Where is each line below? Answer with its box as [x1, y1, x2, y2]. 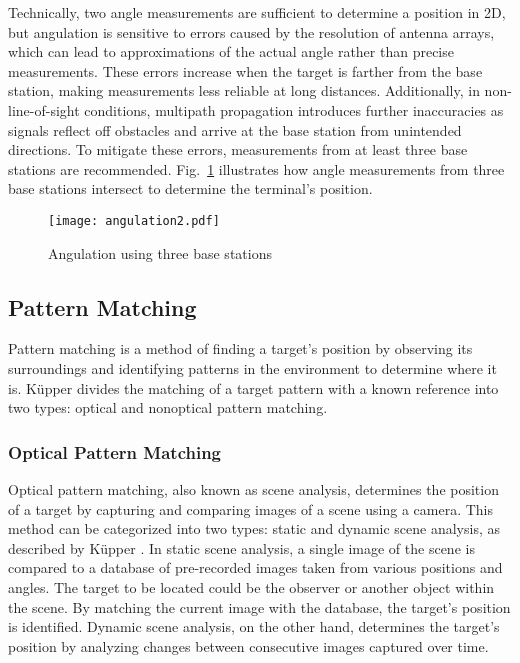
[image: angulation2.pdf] [48, 213, 220, 228]
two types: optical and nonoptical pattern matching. [8, 397, 328, 418]
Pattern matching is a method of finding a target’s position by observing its [8, 338, 473, 359]
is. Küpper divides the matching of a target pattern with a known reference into [8, 377, 499, 398]
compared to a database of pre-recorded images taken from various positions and [8, 557, 503, 578]
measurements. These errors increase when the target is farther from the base [8, 60, 483, 81]
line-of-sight [8, 99, 80, 120]
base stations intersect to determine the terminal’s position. [8, 178, 373, 199]
